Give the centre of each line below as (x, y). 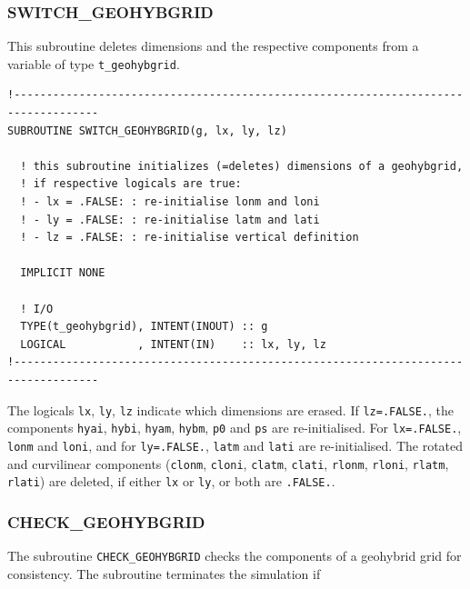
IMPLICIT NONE (63, 273)
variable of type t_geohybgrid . (94, 63)
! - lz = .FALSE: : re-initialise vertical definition (190, 238)
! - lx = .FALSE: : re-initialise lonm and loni (170, 202)
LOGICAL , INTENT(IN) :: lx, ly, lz (173, 344)
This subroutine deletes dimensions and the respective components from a (213, 46)
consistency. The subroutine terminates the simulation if (164, 573)
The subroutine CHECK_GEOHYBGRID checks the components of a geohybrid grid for (235, 556)
